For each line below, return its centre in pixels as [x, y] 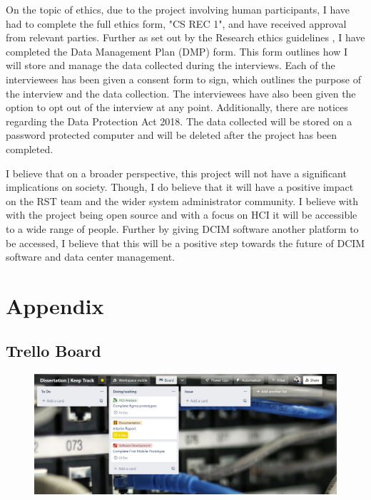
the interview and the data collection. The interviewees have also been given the [181, 93]
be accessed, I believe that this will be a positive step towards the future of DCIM [185, 243]
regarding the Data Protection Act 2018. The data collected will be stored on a [179, 121]
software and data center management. [90, 257]
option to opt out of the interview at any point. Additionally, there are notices [177, 107]
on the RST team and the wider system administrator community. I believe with [182, 200]
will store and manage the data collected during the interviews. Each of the [171, 65]
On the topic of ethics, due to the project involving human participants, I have [178, 9]
